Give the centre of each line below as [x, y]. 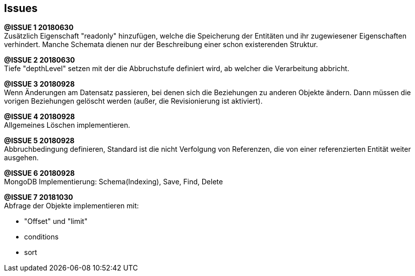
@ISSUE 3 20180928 [39, 84]
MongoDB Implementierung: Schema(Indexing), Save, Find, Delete [114, 182]
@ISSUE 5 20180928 [39, 141]
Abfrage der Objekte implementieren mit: [72, 206]
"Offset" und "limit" [56, 221]
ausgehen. [22, 158]
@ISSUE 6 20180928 [39, 173]
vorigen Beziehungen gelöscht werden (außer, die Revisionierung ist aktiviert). [133, 101]
